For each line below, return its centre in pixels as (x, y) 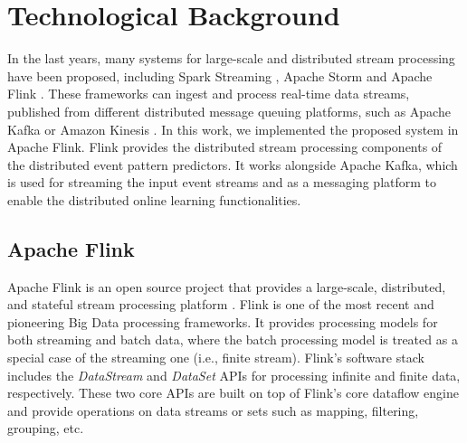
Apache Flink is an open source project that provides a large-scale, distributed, (227, 286)
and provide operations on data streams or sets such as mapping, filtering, (213, 410)
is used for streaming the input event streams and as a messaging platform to (222, 182)
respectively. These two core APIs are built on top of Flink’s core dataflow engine (233, 393)
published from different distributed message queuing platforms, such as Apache (229, 111)
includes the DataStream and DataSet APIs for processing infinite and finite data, (234, 375)
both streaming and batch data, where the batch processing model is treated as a (233, 339)
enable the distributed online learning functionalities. (154, 199)
